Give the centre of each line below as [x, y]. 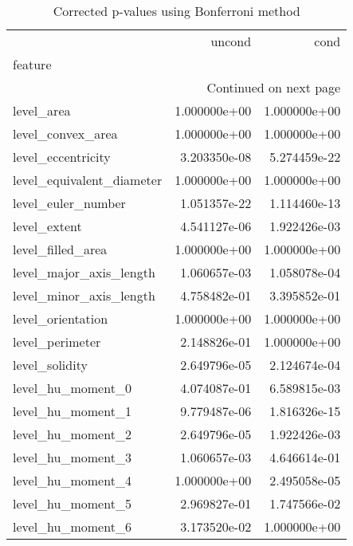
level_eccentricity [62, 157]
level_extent [47, 226]
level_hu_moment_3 [72, 457]
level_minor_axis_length [84, 295]
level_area [42, 110]
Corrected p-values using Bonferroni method [176, 11]
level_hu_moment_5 [72, 503]
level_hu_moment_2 [72, 434]
